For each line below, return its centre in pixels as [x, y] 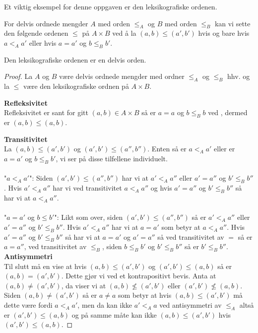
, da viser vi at [84, 285]
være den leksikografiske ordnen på [76, 86]
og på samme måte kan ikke [114, 314]
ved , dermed [228, 112]
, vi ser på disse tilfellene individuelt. [112, 158]
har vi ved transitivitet [87, 188]
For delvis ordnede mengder [46, 23]
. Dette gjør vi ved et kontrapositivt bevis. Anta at [139, 276]
